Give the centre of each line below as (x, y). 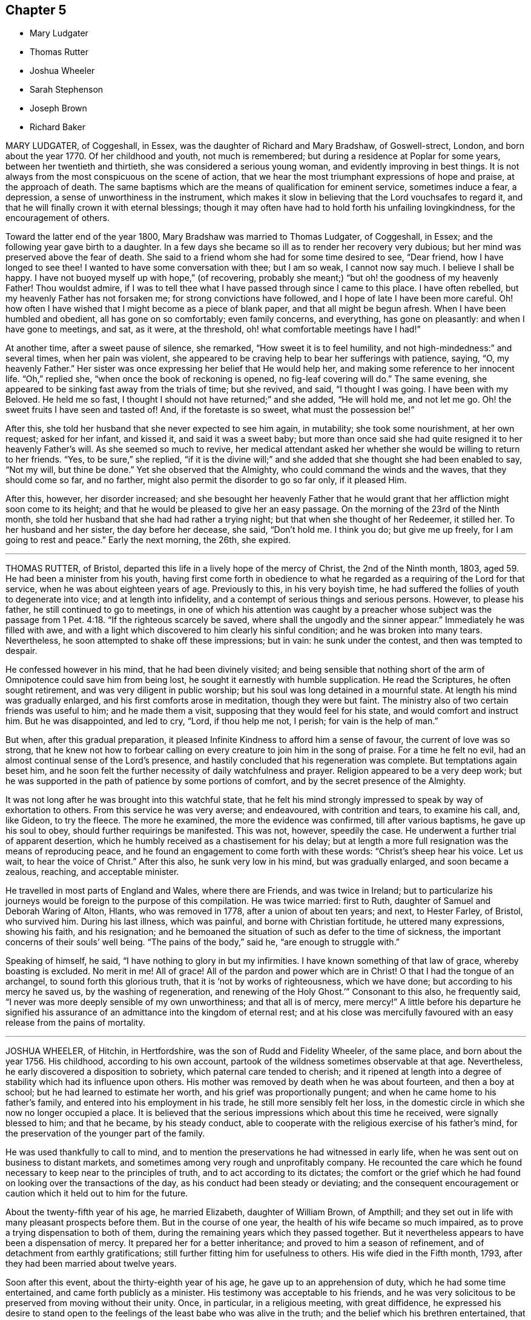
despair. (21, 651)
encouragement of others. (58, 218)
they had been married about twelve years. (91, 1264)
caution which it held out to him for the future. (97, 1193)
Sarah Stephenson (67, 90)
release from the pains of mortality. (75, 1023)
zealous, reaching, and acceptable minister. (92, 872)
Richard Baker (58, 127)
